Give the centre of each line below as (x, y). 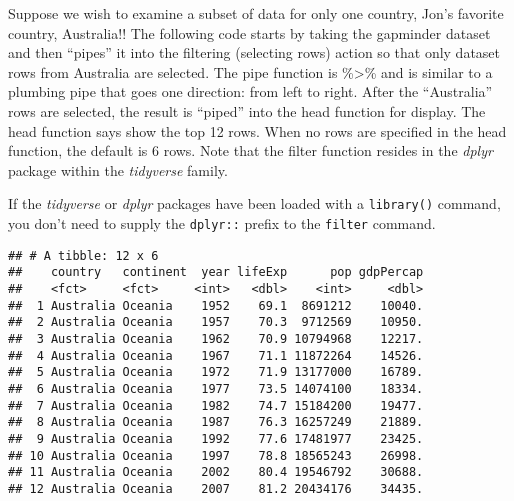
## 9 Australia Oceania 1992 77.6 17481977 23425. (216, 438)
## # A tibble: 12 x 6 (83, 255)
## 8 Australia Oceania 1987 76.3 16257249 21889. (216, 422)
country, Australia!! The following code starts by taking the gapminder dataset (249, 32)
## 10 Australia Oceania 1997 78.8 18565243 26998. (216, 455)
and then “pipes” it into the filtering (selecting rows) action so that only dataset (254, 52)
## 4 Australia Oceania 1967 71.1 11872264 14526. (216, 355)
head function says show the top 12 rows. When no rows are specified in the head (257, 130)
